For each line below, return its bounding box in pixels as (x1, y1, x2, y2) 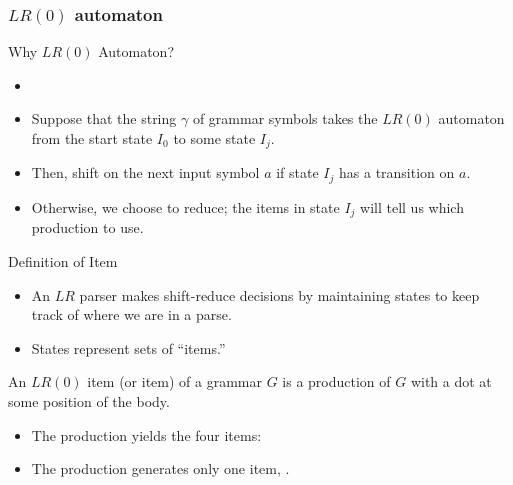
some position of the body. (8, 390, 170, 411)
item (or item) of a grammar (87, 371, 262, 392)
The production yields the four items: (31, 424, 262, 445)
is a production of (282, 371, 391, 392)
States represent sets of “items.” (31, 337, 226, 358)
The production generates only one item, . (31, 458, 290, 479)
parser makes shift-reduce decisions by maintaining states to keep (79, 284, 480, 305)
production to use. (31, 217, 144, 238)
